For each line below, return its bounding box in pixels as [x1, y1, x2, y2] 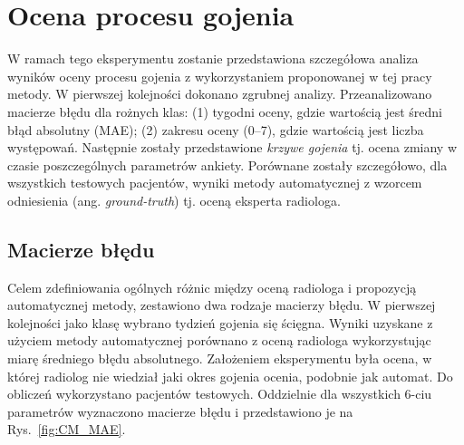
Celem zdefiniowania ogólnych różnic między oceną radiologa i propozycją [7, 277, 417, 296]
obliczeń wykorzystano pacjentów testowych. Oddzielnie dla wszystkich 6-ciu [7, 384, 432, 403]
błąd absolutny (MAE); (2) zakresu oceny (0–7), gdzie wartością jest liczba [7, 120, 424, 139]
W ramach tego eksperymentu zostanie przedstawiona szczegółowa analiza [7, 49, 419, 68]
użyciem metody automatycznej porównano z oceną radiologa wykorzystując [7, 331, 431, 350]
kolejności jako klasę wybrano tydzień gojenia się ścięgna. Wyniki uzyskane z [7, 313, 433, 332]
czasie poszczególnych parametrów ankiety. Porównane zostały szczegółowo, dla [7, 155, 448, 174]
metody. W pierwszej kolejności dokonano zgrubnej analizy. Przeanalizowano [7, 84, 432, 103]
